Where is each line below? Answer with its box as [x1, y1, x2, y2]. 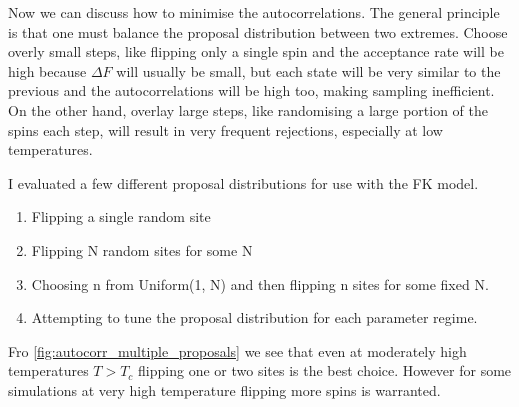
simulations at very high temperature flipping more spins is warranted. [8, 379, 441, 400]
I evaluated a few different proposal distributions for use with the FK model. [8, 172, 479, 193]
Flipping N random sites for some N [31, 239, 253, 260]
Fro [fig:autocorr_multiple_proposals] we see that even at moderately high [8, 340, 467, 361]
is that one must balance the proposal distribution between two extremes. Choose [8, 21, 508, 42]
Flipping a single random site [31, 206, 211, 227]
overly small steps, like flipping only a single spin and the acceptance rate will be [8, 41, 504, 62]
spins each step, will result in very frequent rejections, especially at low [8, 119, 443, 140]
